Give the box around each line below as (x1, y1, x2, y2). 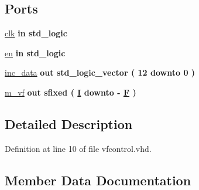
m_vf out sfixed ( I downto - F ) (5, 86, 136, 98)
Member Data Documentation (5, 171, 191, 189)
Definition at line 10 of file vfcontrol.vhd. (5, 142, 152, 154)
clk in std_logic (5, 27, 67, 39)
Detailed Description (5, 114, 133, 133)
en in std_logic (5, 46, 66, 59)
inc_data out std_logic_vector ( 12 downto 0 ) (5, 66, 195, 79)
